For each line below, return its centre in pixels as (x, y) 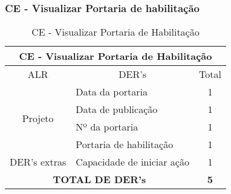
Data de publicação (117, 109)
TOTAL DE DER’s (99, 179)
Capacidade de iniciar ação (132, 162)
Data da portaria (112, 92)
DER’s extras (38, 162)
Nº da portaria (107, 127)
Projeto (38, 118)
